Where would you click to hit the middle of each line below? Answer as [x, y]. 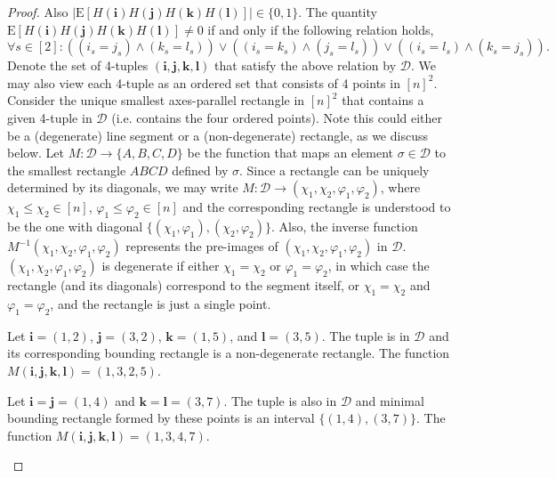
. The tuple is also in [280, 400]
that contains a [383, 100]
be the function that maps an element [290, 153]
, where [400, 187]
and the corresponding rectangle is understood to [317, 207]
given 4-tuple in [50, 117]
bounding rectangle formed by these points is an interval [161, 418]
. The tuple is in [366, 335]
